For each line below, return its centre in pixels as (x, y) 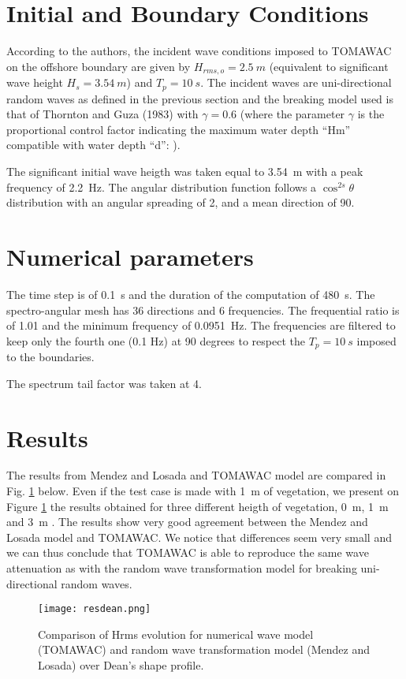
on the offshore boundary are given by (99, 66)
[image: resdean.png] (95, 609)
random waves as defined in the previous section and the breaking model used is (200, 98)
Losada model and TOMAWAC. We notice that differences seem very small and (199, 537)
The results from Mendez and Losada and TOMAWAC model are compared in (196, 475)
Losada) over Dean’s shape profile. (121, 665)
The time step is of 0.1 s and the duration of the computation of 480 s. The (191, 294)
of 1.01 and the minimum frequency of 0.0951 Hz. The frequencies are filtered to (201, 325)
